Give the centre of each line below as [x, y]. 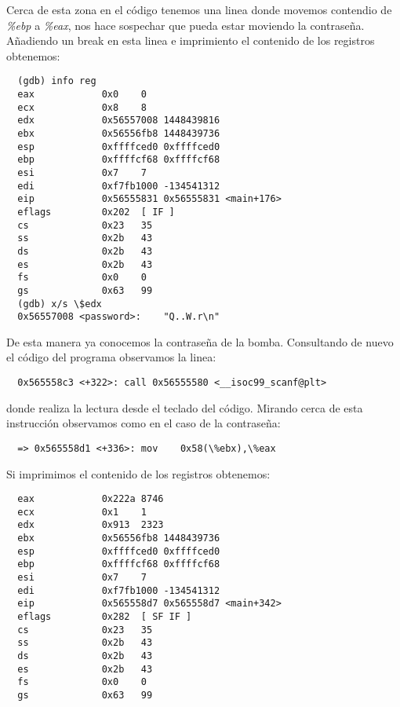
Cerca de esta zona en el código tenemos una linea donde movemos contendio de [199, 9]
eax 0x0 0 [82, 95]
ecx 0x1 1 [82, 512]
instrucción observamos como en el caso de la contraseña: [144, 423]
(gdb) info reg [57, 81]
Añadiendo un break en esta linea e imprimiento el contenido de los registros [191, 40]
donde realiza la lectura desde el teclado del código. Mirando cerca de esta [185, 407]
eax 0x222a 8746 [91, 499]
